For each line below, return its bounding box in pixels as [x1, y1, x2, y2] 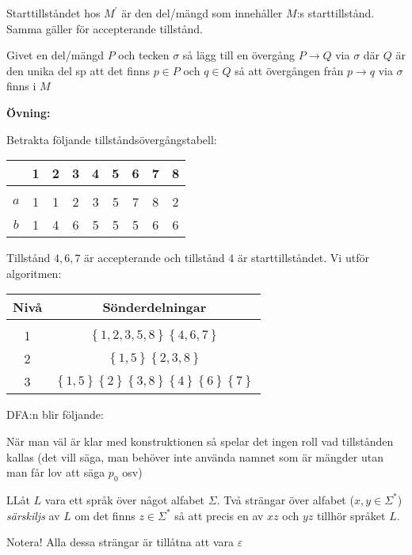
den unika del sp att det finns [6, 62, 151, 78]
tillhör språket [317, 507, 386, 523]
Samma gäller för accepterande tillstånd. [6, 20, 203, 36]
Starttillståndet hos [6, 5, 101, 21]
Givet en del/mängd [6, 47, 104, 63]
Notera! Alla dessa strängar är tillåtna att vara [6, 534, 235, 550]
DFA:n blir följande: [6, 406, 104, 423]
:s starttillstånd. [296, 5, 375, 21]
